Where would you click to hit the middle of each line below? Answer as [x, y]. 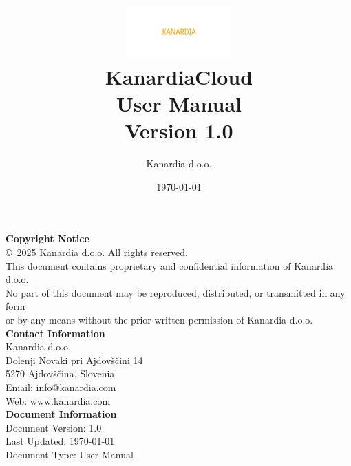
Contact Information [55, 333]
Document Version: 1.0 [54, 427]
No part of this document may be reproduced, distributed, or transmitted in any [175, 292]
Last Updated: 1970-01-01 [60, 441]
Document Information [61, 414]
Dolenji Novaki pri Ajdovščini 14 [74, 360]
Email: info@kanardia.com [61, 387]
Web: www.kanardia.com [58, 400]
